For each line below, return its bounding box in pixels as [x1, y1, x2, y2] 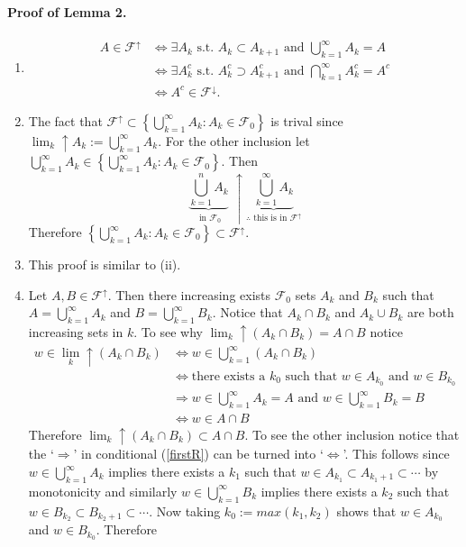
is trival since [270, 111, 343, 130]
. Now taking [149, 501, 221, 520]
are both [407, 303, 454, 322]
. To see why [133, 322, 203, 341]
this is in [253, 213, 288, 223]
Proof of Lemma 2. [7, 2, 127, 21]
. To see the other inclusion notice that [244, 424, 460, 443]
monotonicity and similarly [28, 481, 178, 500]
